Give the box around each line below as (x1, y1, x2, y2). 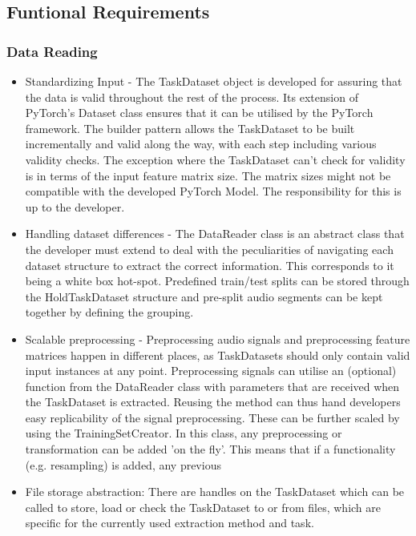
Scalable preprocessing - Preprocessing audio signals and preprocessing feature (25, 330, 410, 347)
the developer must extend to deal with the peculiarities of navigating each (25, 240, 394, 257)
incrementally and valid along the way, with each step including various (25, 135, 377, 152)
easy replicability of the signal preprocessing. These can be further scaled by (25, 409, 400, 425)
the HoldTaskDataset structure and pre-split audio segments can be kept (25, 288, 383, 304)
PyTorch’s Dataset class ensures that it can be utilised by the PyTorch (25, 104, 374, 121)
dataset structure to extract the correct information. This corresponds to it (25, 256, 394, 273)
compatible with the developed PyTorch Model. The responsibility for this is (25, 183, 402, 199)
